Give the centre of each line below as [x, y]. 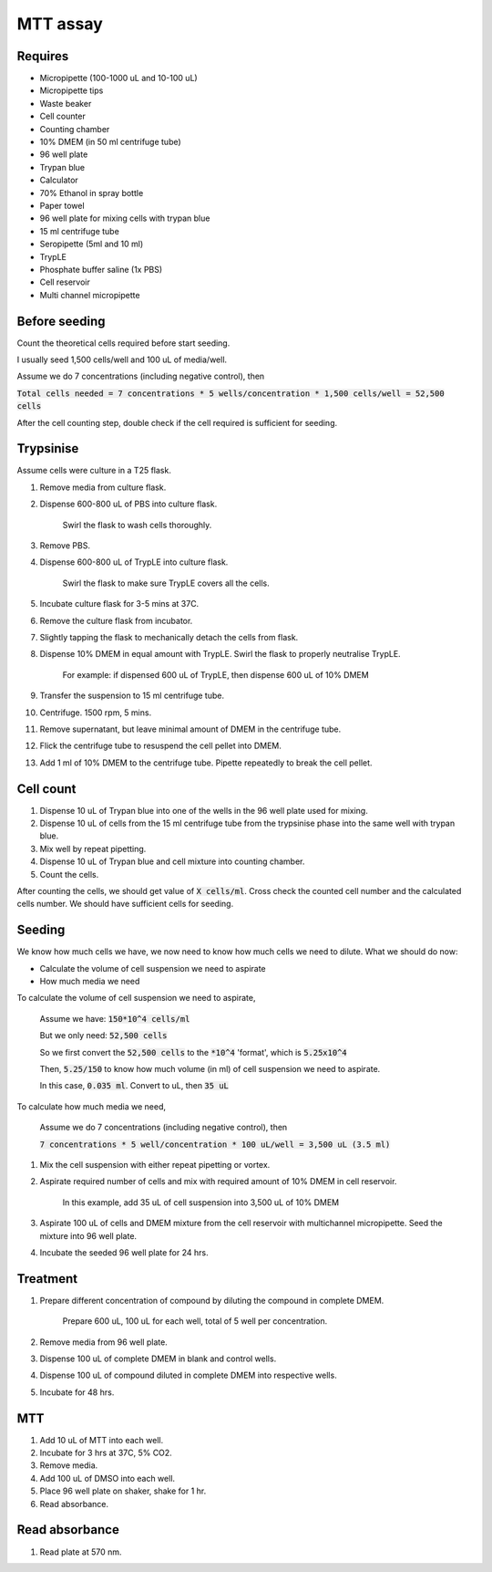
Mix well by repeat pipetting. [93, 848]
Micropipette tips [72, 90]
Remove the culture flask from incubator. [116, 620]
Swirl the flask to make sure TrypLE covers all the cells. [166, 583]
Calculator [59, 180]
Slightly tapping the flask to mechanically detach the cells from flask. [169, 637]
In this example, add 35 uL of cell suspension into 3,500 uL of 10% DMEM [201, 1202]
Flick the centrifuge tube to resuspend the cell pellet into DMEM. [160, 746]
